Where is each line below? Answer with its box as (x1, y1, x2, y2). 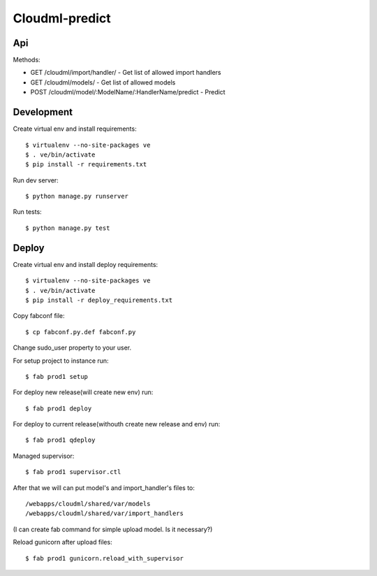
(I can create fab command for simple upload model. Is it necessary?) (13, 525, 213, 533)
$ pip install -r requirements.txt (25, 161, 147, 168)
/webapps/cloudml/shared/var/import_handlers (25, 510, 184, 517)
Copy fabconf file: (13, 312, 66, 320)
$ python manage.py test (25, 224, 110, 232)
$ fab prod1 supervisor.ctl (25, 468, 121, 476)
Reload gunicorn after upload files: (13, 538, 112, 547)
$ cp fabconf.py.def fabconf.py (25, 328, 136, 336)
